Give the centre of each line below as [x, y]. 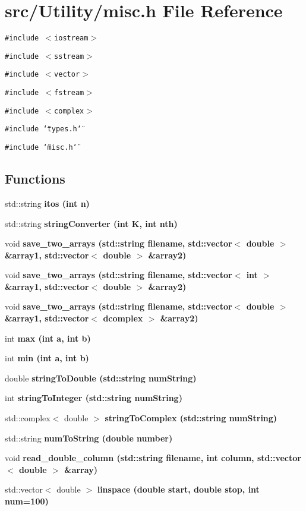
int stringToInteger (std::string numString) [94, 398]
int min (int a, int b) [47, 358]
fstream [69, 93]
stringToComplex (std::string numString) [191, 418]
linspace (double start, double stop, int [178, 489]
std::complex [28, 418]
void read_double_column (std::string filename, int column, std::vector [153, 458]
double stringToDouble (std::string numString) [101, 378]
